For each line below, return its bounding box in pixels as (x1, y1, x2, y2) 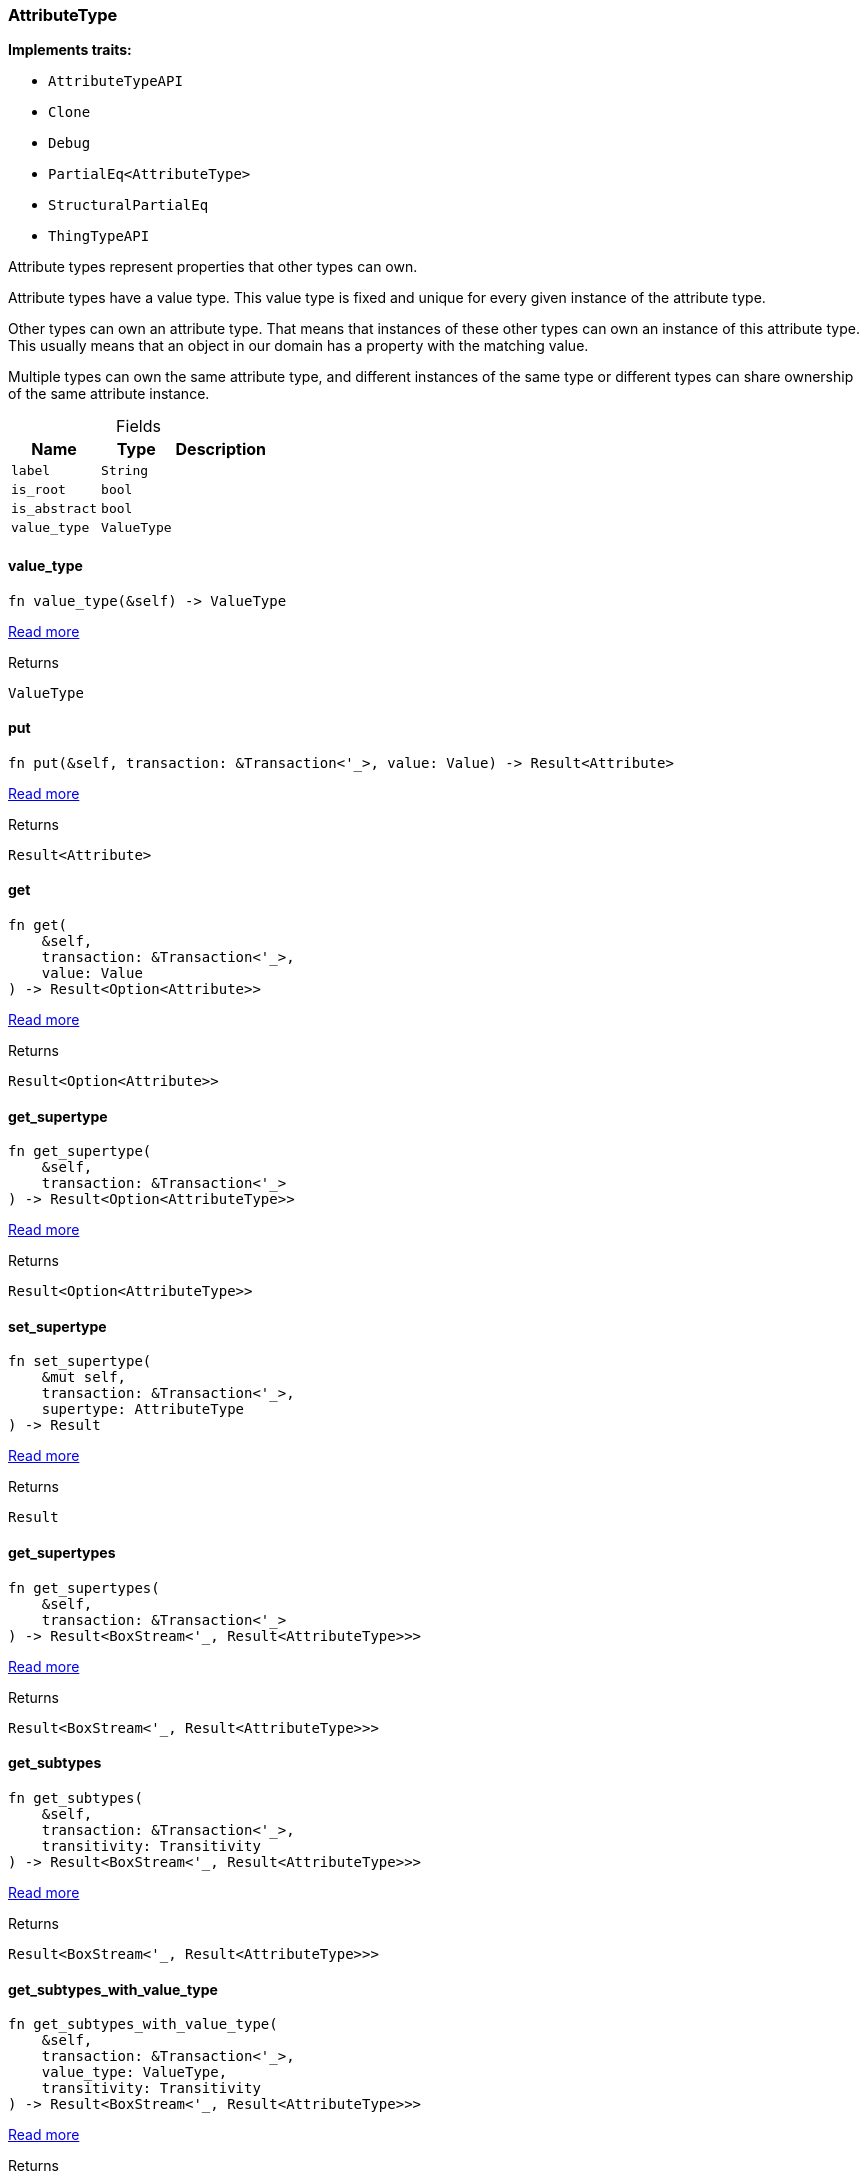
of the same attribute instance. (8, 385, 210, 403)
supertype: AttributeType (41, 1401, 245, 1418)
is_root (11, 482, 66, 498)
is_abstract (11, 501, 98, 517)
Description (175, 439, 266, 460)
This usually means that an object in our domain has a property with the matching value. (8, 337, 589, 355)
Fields (116, 416, 161, 437)
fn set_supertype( (8, 1353, 152, 1370)
